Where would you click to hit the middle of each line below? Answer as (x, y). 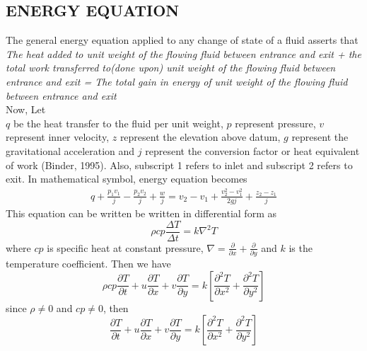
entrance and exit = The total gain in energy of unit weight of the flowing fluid (177, 81)
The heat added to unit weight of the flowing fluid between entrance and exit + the (183, 53)
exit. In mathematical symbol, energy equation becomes (127, 179)
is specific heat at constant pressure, (125, 247)
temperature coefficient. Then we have (88, 263)
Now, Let (26, 109)
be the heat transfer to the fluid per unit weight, (118, 123)
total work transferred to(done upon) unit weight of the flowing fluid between (171, 68)
